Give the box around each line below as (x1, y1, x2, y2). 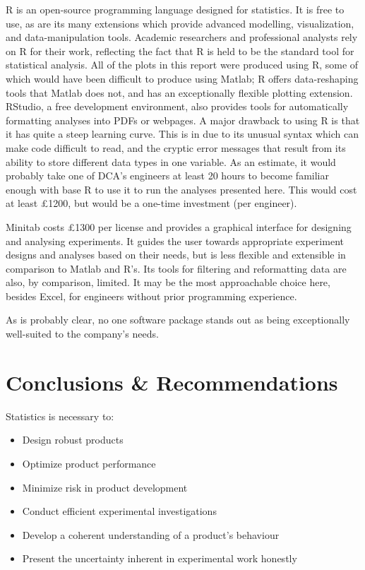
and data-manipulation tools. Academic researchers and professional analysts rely (6, 30, 358, 44)
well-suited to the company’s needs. (6, 326, 159, 341)
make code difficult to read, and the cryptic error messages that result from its (6, 140, 346, 155)
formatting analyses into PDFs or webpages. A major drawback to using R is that (6, 112, 360, 127)
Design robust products (22, 432, 124, 447)
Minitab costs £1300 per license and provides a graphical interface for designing (6, 219, 352, 234)
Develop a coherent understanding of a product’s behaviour (22, 527, 280, 542)
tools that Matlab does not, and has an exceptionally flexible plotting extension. (6, 85, 353, 100)
